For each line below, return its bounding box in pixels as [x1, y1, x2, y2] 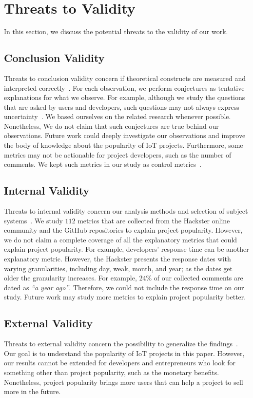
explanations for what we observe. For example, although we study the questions [4, 92, 245, 102]
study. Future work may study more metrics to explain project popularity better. [4, 292, 246, 302]
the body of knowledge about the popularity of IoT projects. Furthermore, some [4, 140, 243, 150]
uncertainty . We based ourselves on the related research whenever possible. [4, 111, 231, 121]
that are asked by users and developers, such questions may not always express [4, 101, 239, 112]
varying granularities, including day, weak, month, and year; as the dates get [4, 263, 233, 273]
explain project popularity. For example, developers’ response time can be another [4, 244, 249, 254]
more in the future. [4, 386, 61, 397]
